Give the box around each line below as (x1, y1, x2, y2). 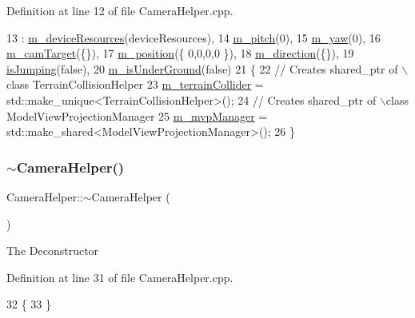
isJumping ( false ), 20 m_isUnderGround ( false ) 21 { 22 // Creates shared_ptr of (6, 60, 398, 77)
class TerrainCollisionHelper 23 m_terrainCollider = (6, 76, 264, 93)
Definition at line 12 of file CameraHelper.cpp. (6, 2, 233, 18)
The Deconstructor (6, 242, 99, 259)
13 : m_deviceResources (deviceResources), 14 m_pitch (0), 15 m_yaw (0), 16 (6, 29, 381, 46)
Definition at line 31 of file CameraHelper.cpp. (6, 268, 233, 285)
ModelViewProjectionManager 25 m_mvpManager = (6, 107, 268, 124)
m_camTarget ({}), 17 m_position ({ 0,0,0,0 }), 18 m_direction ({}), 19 (6, 45, 354, 62)
